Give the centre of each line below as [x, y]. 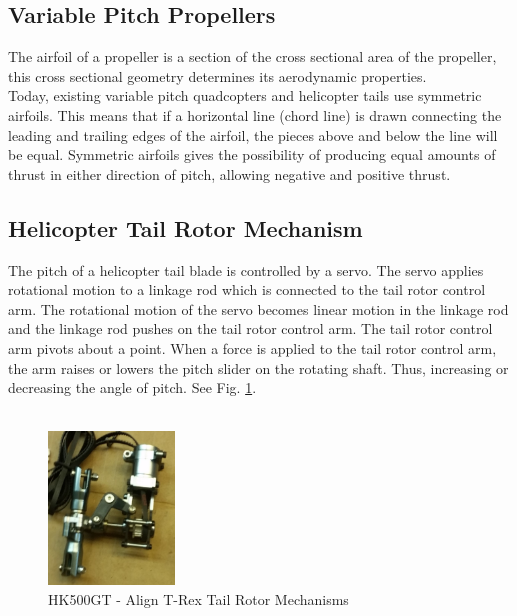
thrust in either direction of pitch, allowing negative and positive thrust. [229, 173]
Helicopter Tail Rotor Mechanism [185, 227]
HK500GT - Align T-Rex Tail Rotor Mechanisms [198, 599]
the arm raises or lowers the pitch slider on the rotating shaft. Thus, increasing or [258, 367]
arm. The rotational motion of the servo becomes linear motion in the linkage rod [258, 308]
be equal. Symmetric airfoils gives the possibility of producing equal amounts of [252, 154]
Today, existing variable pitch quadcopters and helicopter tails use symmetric [245, 95]
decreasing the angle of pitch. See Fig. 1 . [132, 387]
